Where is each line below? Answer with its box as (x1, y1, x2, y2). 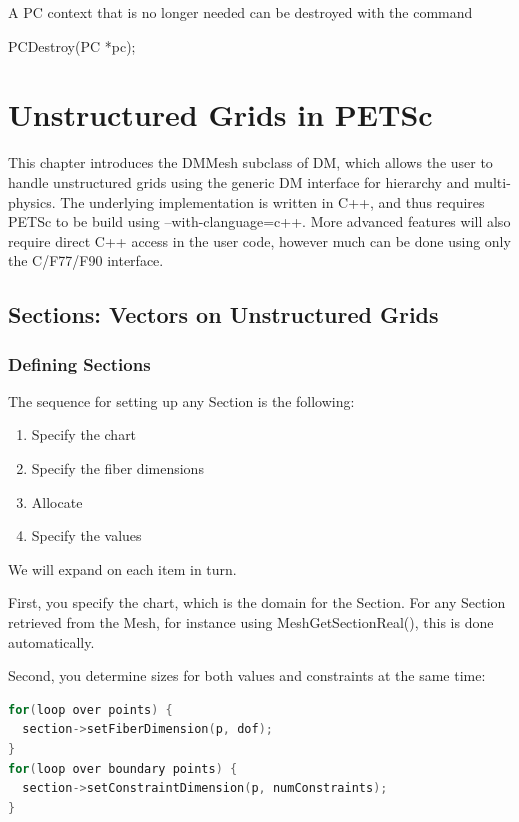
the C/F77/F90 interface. (8, 250, 164, 271)
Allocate (31, 491, 83, 512)
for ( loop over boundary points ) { (8, 761, 238, 776)
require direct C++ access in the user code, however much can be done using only (8, 230, 511, 251)
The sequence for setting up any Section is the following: (8, 390, 355, 411)
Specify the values (31, 525, 142, 546)
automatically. (8, 631, 95, 652)
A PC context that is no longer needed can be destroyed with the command (8, 2, 473, 22)
